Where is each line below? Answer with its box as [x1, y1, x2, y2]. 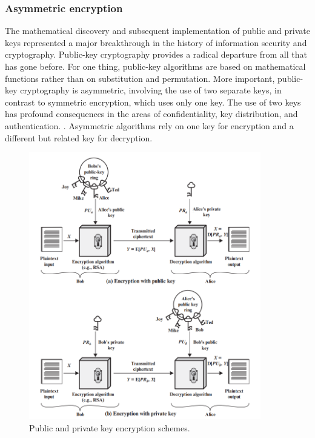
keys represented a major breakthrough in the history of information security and [5, 36, 307, 49]
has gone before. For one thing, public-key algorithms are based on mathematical [5, 60, 306, 72]
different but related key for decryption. [5, 131, 153, 144]
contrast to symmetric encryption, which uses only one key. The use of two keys [5, 95, 301, 108]
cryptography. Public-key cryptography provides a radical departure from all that [5, 48, 307, 61]
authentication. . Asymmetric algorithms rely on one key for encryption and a [5, 119, 294, 132]
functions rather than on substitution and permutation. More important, [5, 72, 275, 84]
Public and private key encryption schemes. [29, 421, 190, 434]
